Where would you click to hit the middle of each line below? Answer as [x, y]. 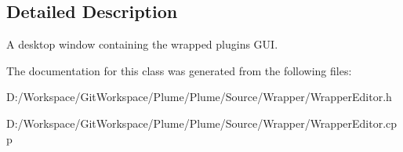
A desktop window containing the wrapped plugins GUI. [142, 44]
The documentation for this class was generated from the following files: [179, 70]
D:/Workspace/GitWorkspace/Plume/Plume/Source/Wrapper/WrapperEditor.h [199, 97]
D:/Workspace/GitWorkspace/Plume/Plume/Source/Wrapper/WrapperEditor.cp [202, 123]
